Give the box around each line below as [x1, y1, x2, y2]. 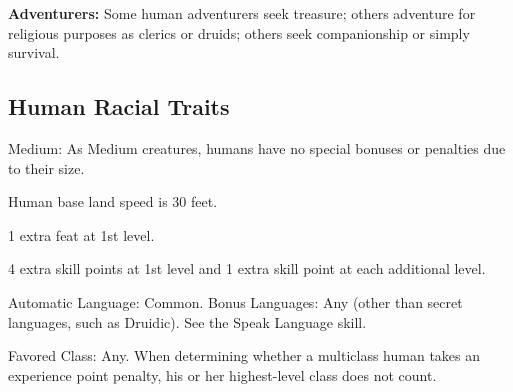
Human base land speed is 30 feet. [8, 191, 218, 212]
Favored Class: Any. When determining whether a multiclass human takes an [8, 345, 481, 366]
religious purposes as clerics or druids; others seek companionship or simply [8, 22, 470, 43]
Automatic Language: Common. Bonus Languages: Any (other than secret [8, 291, 463, 312]
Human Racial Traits [8, 91, 230, 122]
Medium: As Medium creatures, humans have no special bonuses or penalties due [8, 137, 506, 158]
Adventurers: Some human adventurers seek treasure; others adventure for [8, 3, 476, 23]
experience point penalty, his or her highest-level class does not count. [8, 364, 437, 385]
